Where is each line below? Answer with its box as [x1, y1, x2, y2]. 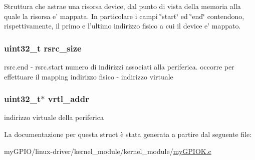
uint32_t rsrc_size [4, 41, 82, 54]
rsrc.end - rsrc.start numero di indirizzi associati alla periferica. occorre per [4, 61, 234, 71]
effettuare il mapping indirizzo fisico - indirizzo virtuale [4, 71, 173, 81]
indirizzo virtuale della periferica [4, 112, 104, 122]
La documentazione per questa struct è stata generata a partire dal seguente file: [4, 129, 252, 139]
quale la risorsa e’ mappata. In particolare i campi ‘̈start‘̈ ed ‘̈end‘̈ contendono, [4, 10, 244, 21]
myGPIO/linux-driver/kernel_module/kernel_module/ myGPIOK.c [4, 145, 211, 156]
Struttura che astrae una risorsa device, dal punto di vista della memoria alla [4, 1, 241, 11]
